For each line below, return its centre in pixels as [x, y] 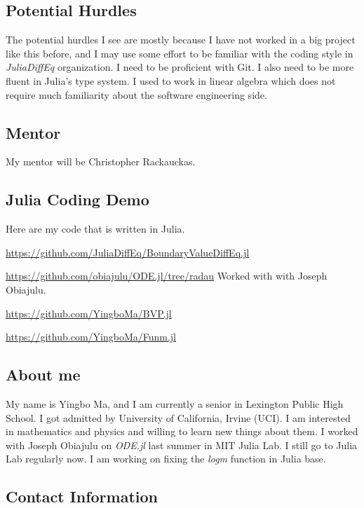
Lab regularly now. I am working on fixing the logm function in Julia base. [166, 459]
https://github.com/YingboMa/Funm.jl [91, 337]
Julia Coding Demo [77, 199]
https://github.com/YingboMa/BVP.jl [89, 313]
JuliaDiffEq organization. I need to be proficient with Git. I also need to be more [180, 67]
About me [43, 375]
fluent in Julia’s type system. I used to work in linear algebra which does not [171, 80]
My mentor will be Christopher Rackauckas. [101, 162]
